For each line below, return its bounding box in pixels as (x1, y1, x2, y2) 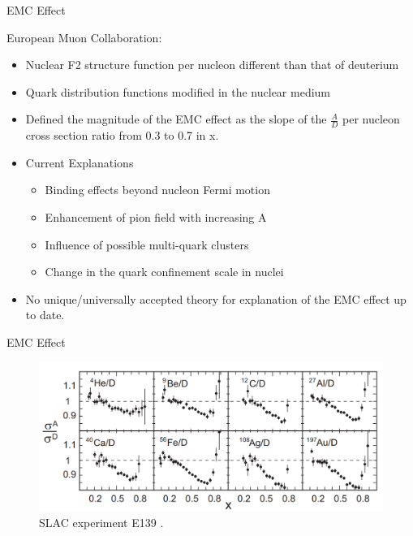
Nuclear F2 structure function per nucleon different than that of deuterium (25, 56, 399, 73)
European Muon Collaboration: (6, 28, 162, 45)
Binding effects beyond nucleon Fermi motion (45, 181, 270, 198)
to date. (25, 306, 65, 323)
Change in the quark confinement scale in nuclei (45, 263, 284, 280)
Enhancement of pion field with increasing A (45, 208, 267, 225)
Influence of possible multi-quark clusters (45, 236, 249, 253)
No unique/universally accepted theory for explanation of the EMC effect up (25, 290, 407, 307)
